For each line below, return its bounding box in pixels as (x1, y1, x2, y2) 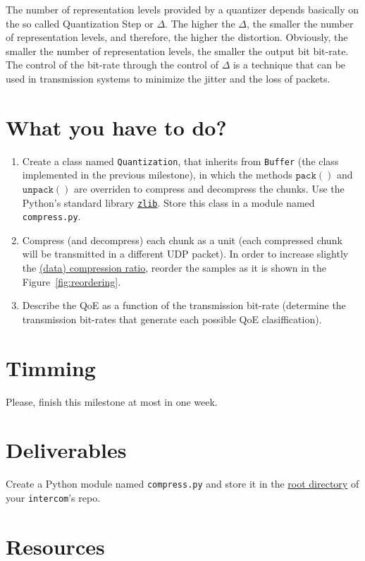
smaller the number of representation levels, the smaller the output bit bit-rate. (6, 43, 349, 58)
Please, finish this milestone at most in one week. (6, 394, 218, 409)
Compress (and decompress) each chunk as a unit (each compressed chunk (22, 232, 342, 247)
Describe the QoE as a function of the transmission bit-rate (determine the (22, 298, 346, 313)
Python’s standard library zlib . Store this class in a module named (22, 195, 315, 210)
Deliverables (6, 435, 127, 464)
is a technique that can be (233, 57, 346, 72)
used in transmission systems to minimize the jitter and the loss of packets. (6, 71, 330, 85)
